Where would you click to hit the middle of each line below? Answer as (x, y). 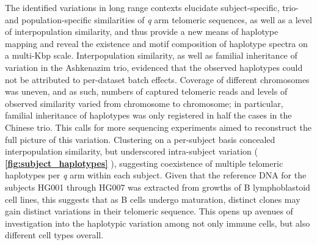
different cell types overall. (54, 235)
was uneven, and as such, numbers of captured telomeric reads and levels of (146, 91)
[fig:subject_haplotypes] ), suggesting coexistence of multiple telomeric (144, 163)
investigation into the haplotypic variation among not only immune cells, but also (158, 223)
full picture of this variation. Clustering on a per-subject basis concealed (140, 139)
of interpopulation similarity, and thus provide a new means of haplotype (142, 31)
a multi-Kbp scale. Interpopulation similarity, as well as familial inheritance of (151, 55)
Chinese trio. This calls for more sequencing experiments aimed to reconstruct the (158, 127)
